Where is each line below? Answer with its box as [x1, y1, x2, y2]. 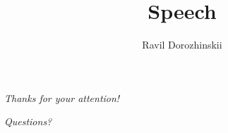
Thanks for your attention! [4, 90, 120, 105]
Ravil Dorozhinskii [142, 37, 222, 52]
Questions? [4, 114, 52, 129]
